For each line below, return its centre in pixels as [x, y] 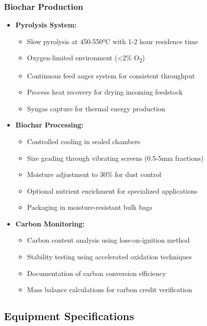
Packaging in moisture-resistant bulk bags [90, 207]
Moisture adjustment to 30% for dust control [94, 174]
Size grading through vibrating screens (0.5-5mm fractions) [115, 158]
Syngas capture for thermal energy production [96, 108]
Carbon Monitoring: [50, 223]
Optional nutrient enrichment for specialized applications [112, 190]
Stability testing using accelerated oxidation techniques [109, 257]
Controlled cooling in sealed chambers [84, 141]
